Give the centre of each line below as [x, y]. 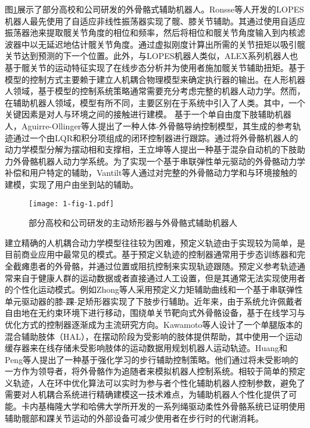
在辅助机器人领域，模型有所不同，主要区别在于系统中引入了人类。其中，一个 [155, 102]
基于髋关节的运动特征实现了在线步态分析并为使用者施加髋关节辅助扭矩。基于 [155, 67]
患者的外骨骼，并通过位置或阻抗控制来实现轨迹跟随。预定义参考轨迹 [163, 266]
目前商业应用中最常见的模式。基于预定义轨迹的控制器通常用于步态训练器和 [151, 254]
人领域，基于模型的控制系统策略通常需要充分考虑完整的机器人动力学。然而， [155, 91]
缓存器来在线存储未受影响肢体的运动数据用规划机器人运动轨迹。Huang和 [146, 348]
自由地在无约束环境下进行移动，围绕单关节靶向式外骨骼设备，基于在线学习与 [155, 313]
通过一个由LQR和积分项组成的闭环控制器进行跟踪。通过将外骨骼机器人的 [155, 137]
